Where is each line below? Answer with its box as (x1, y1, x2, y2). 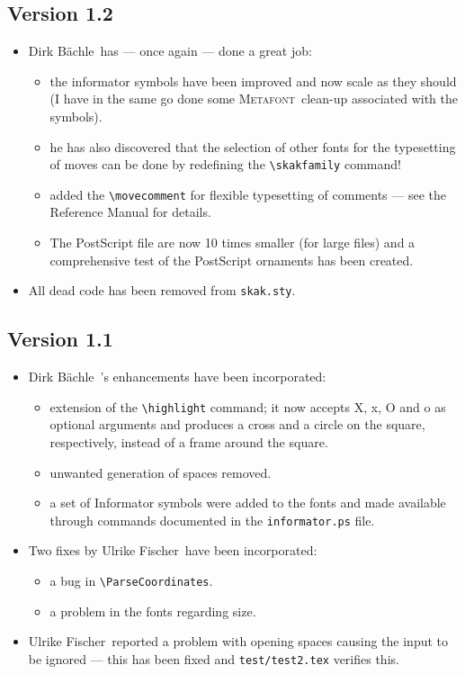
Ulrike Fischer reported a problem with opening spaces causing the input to (28, 632, 449, 651)
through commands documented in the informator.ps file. (49, 510, 375, 529)
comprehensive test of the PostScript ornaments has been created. (49, 250, 414, 269)
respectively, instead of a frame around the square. (49, 432, 328, 451)
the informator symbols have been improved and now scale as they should (49, 71, 457, 90)
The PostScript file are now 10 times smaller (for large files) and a (49, 233, 416, 252)
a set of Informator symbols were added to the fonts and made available (49, 493, 446, 512)
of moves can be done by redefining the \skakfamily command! (49, 155, 401, 174)
